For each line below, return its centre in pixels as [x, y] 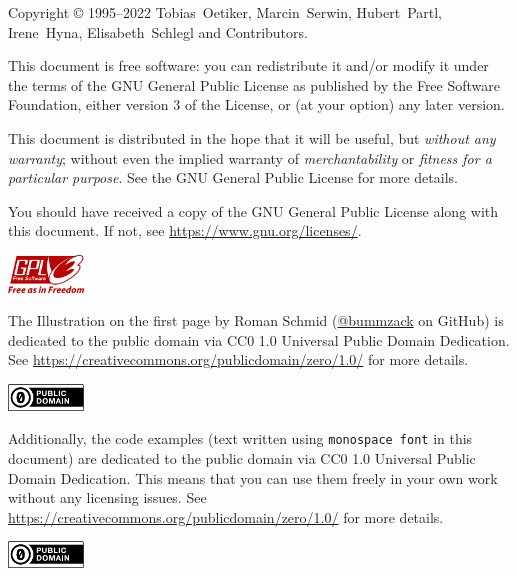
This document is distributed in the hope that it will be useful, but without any [252, 137]
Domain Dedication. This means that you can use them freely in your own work [253, 477]
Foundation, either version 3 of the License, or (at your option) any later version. [256, 104]
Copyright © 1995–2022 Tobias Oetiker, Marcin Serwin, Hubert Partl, [225, 12]
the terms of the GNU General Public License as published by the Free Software [254, 84]
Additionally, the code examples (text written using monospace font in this [240, 438]
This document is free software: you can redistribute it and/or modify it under [248, 65]
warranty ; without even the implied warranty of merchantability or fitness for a [250, 157]
